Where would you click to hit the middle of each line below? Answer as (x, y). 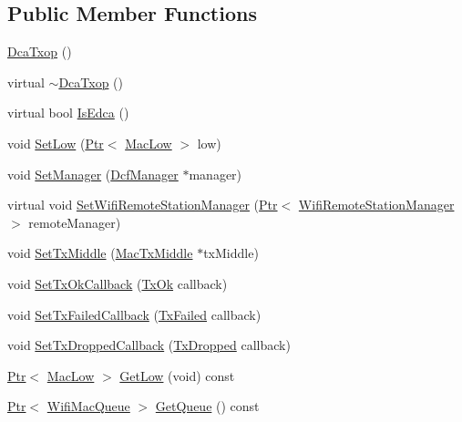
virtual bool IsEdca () (68, 113)
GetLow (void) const (177, 375)
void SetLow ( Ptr (56, 143)
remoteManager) (75, 222)
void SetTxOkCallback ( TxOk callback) (118, 283)
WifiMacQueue (88, 406)
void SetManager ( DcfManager (93, 174)
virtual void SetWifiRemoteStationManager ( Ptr (143, 205)
